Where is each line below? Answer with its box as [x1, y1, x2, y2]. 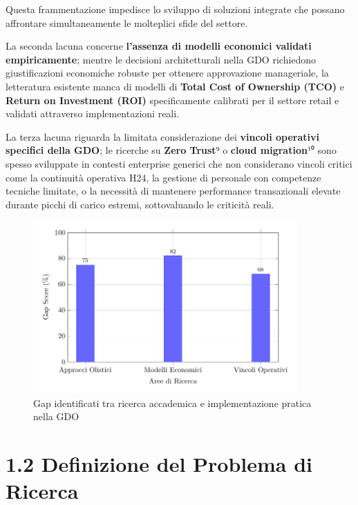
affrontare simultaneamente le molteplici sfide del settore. [6, 15, 248, 30]
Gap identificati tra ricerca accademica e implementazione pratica [33, 395, 312, 410]
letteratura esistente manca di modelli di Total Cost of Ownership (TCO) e [6, 79, 344, 93]
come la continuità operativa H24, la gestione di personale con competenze [6, 170, 321, 184]
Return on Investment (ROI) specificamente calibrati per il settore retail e [6, 92, 339, 107]
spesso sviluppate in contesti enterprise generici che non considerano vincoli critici [6, 156, 352, 170]
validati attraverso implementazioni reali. [6, 106, 180, 121]
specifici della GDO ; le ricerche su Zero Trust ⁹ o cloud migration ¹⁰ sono [6, 143, 337, 157]
